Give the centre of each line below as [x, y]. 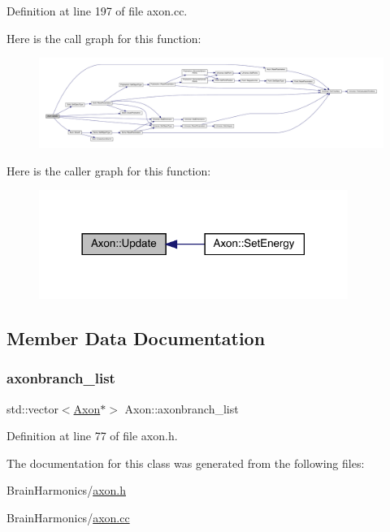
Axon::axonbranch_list [182, 408]
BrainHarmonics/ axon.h [66, 490]
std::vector [32, 408]
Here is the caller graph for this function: [109, 170]
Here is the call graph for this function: [104, 38]
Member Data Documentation [136, 338]
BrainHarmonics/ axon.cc [68, 517]
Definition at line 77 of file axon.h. [92, 436]
